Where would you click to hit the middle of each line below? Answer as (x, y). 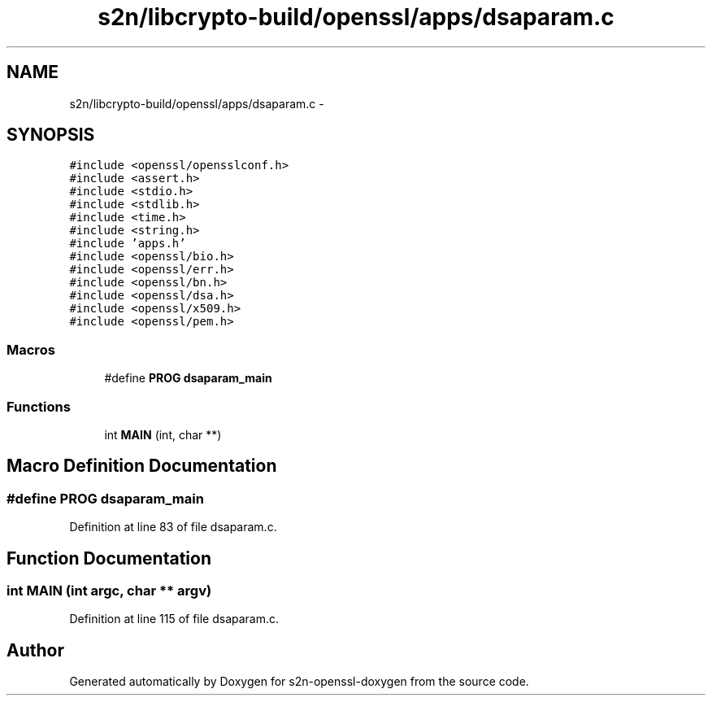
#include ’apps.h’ (128, 244)
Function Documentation (109, 558)
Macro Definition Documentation (142, 466)
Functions (39, 406)
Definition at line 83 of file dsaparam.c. (173, 527)
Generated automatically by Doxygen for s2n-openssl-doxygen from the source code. (299, 682)
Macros (31, 349)
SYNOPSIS (51, 135)
